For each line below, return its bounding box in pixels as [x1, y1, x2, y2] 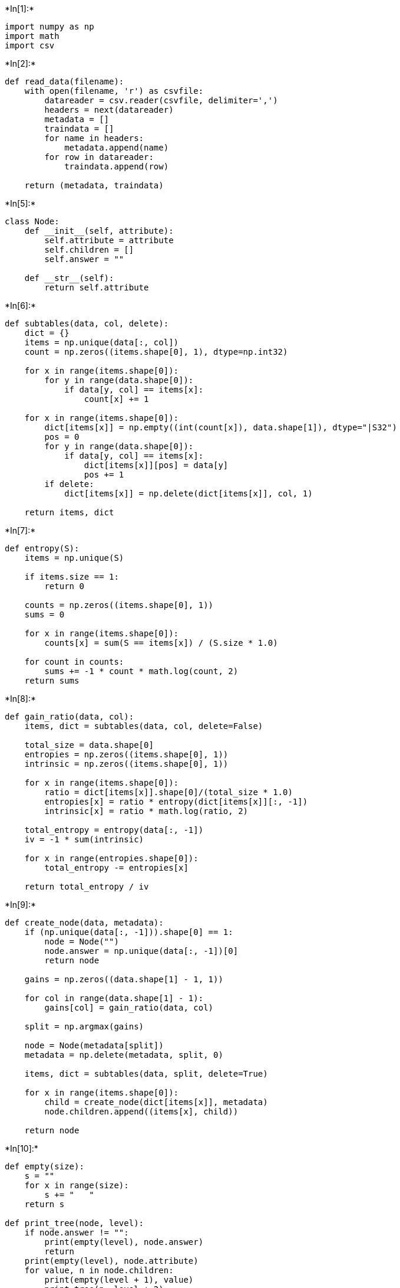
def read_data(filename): [5, 77, 124, 86]
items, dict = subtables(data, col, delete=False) [24, 721, 263, 731]
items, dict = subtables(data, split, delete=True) [24, 1069, 268, 1078]
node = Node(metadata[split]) [24, 1041, 164, 1050]
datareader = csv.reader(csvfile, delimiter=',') [44, 96, 278, 105]
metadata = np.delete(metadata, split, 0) [24, 1050, 223, 1060]
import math [5, 31, 59, 41]
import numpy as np [5, 22, 94, 31]
